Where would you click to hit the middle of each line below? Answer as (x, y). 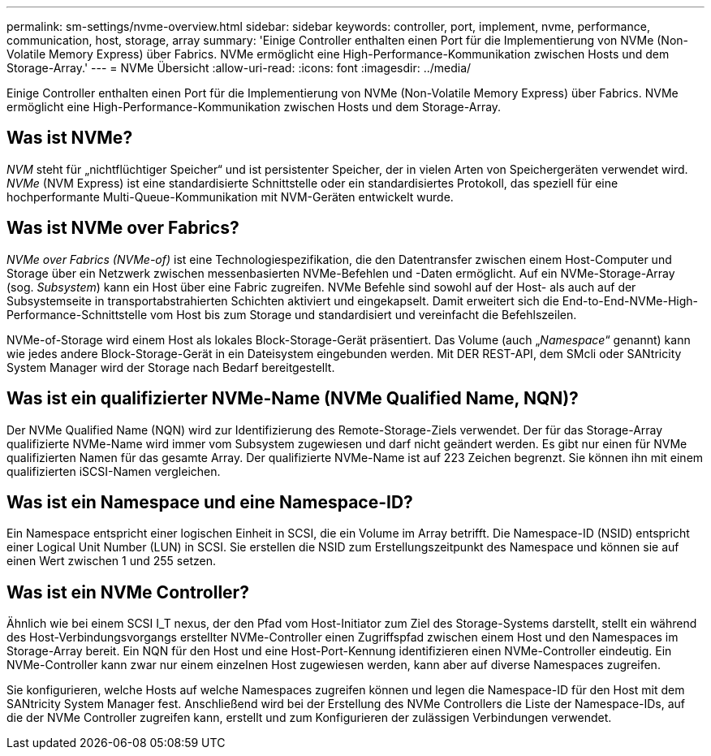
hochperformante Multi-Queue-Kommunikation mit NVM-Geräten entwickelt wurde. (230, 197)
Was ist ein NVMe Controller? (128, 592)
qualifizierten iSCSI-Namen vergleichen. (114, 471)
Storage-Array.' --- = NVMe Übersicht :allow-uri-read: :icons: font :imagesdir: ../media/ (239, 68)
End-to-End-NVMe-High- (630, 300)
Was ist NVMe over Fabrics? (123, 228)
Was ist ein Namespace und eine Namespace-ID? (210, 502)
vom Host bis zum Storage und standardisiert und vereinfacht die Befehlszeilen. (363, 314)
